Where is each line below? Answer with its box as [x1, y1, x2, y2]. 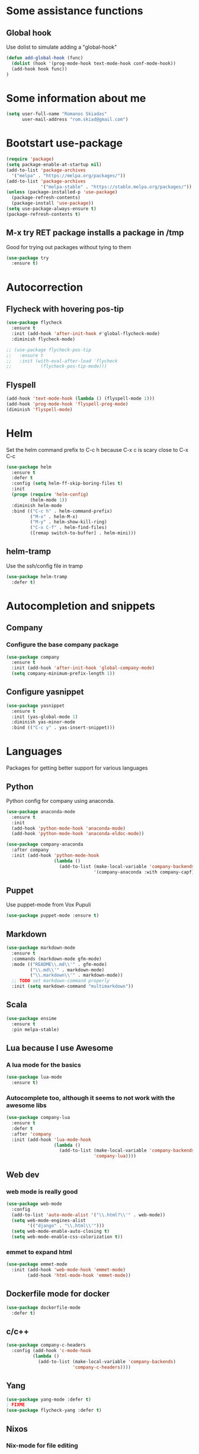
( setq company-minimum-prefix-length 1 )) [11, 671, 115, 677]
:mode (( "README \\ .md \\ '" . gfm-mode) [11, 961, 108, 967]
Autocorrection [6, 280, 84, 294]
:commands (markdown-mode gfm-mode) [11, 956, 102, 962]
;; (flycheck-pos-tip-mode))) [6, 363, 108, 369]
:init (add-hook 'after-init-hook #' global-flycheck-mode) [11, 331, 161, 337]
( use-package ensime [6, 1015, 57, 1021]
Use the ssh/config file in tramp [6, 562, 83, 569]
